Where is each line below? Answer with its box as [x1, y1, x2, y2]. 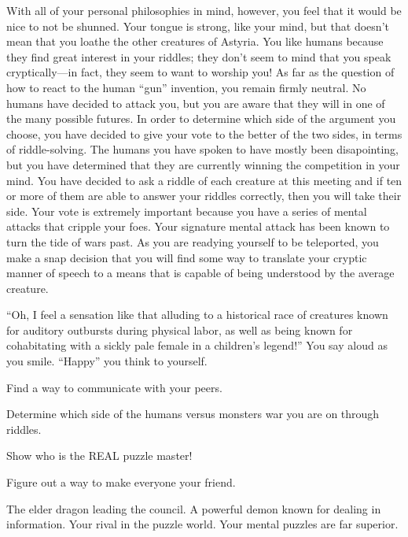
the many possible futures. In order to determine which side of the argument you [6, 110, 396, 127]
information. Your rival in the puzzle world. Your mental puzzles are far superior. [6, 516, 399, 532]
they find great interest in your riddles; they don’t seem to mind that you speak [6, 48, 391, 65]
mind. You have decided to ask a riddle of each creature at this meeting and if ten [6, 172, 402, 188]
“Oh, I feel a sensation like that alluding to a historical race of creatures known [6, 306, 388, 323]
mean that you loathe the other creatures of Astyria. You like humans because [6, 33, 384, 50]
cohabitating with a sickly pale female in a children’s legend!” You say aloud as [6, 337, 388, 354]
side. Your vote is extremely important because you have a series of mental [6, 202, 367, 219]
